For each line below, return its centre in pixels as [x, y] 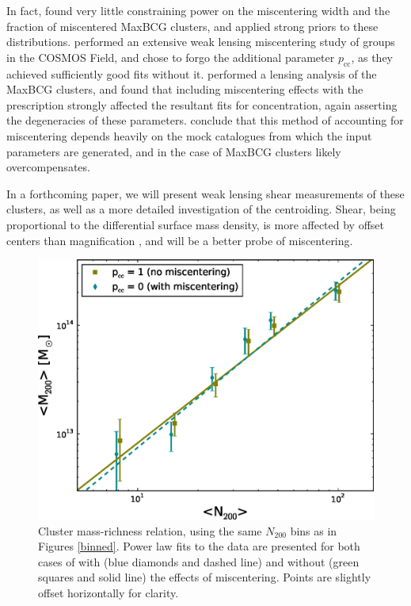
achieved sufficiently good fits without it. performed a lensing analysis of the [192, 73]
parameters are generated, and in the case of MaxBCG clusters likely [174, 151]
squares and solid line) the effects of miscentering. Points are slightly [205, 577]
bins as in [314, 530]
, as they [372, 57]
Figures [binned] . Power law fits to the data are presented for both [199, 546]
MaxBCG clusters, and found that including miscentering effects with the [185, 89]
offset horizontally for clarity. [108, 593]
